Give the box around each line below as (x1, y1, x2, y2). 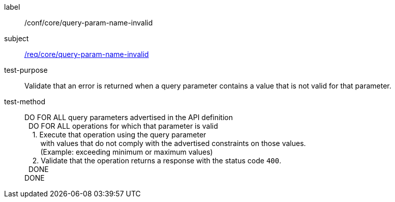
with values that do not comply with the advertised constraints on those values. (40, 139, 306, 148)
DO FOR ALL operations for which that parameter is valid (28, 122, 218, 130)
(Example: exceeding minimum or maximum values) (40, 148, 213, 156)
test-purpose (4, 66, 48, 74)
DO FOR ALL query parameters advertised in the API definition (24, 113, 233, 122)
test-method (4, 97, 45, 106)
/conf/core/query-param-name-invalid (24, 18, 153, 27)
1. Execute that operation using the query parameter (32, 130, 206, 139)
